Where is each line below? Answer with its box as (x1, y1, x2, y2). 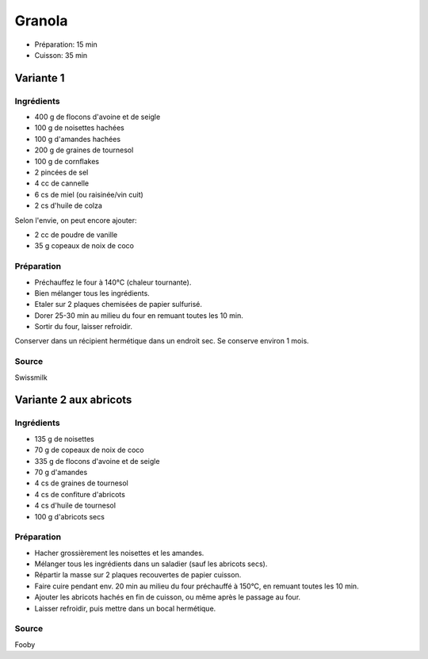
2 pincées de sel (34, 167, 89, 178)
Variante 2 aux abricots (14, 393, 132, 407)
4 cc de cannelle (34, 178, 90, 188)
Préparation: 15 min (34, 40, 98, 49)
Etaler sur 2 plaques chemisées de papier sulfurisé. (34, 300, 202, 309)
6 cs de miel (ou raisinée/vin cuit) (34, 190, 144, 199)
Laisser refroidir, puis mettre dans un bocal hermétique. (34, 603, 216, 613)
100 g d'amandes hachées (34, 134, 121, 144)
